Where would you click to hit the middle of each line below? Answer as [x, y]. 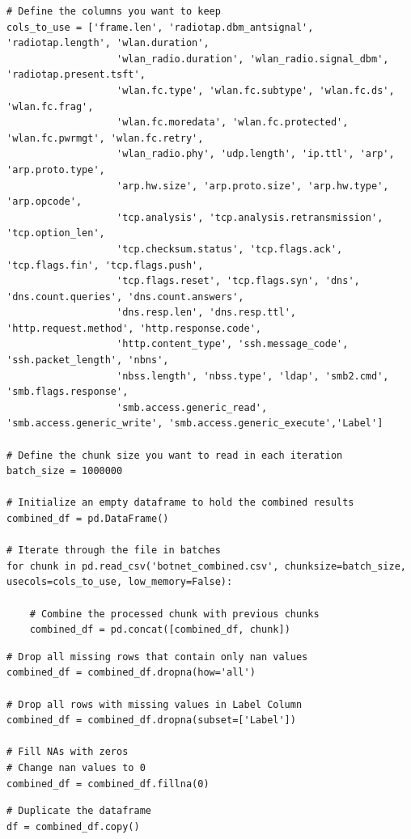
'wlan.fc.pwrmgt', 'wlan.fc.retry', [105, 138]
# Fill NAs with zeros [68, 752]
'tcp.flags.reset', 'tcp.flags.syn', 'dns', [238, 281]
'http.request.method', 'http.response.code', [134, 328]
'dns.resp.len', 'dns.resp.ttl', [206, 313]
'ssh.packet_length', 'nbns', [88, 360]
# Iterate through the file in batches [114, 551]
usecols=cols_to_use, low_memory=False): [120, 582]
